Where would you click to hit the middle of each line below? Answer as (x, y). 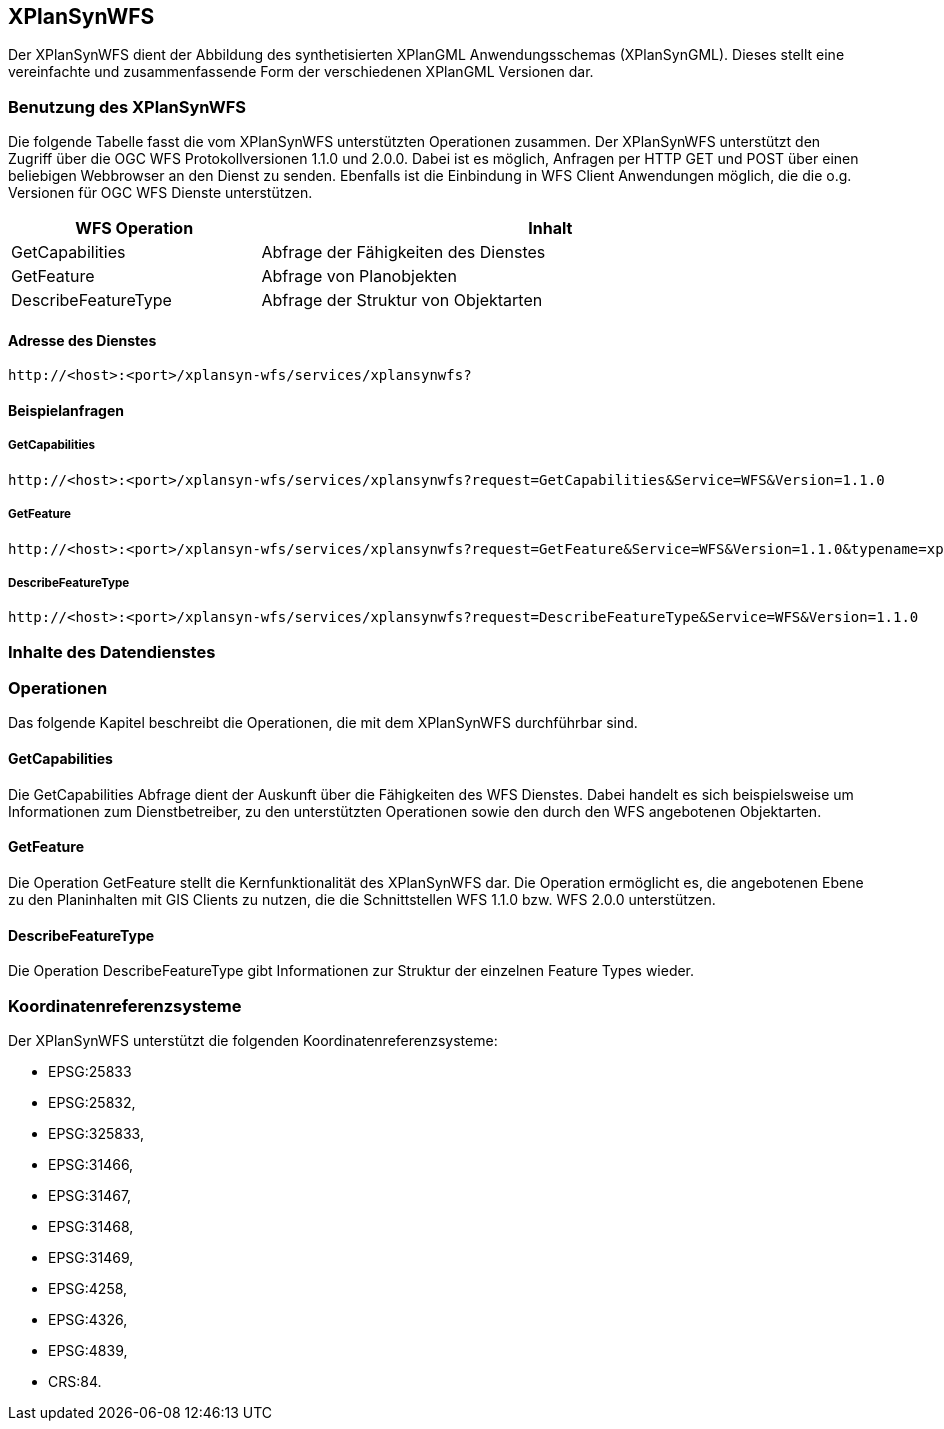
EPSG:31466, (91, 1164)
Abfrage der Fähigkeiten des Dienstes (403, 252)
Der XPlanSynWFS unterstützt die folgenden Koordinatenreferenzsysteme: (253, 1040)
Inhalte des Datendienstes (112, 651)
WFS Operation (134, 228)
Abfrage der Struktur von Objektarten (402, 300)
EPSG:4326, (88, 1319)
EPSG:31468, (91, 1226)
